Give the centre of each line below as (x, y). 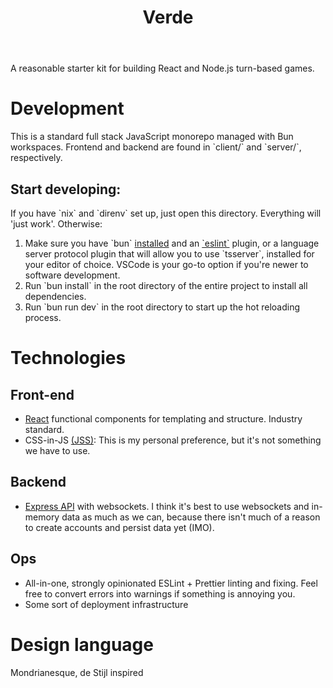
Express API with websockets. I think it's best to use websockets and (167, 506)
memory (42, 517)
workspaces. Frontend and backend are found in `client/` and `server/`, (156, 147)
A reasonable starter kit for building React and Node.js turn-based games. (162, 68)
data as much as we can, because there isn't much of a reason (191, 517)
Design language (82, 644)
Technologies (68, 358)
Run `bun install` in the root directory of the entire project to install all (166, 285)
